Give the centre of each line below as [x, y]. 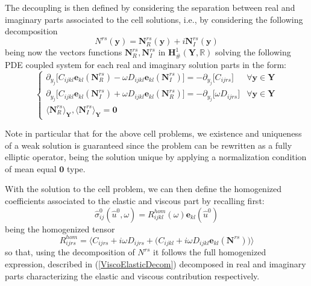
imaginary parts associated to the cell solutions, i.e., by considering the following [154, 19]
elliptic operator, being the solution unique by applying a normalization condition [156, 157]
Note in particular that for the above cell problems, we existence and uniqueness [153, 133]
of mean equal [31, 168]
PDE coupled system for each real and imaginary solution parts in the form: [146, 64]
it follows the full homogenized [210, 252]
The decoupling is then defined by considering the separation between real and [150, 7]
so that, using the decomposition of [70, 252]
